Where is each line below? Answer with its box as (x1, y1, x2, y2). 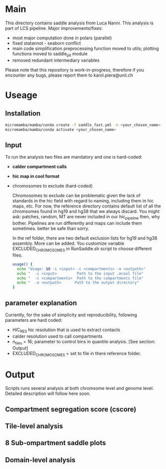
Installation (5, 109, 41, 118)
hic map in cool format (12, 173, 59, 180)
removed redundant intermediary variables (12, 57, 100, 63)
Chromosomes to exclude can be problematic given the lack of (12, 192, 141, 198)
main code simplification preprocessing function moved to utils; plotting (12, 45, 159, 51)
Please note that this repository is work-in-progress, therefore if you (5, 67, 145, 73)
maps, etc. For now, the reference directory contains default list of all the (12, 203, 161, 209)
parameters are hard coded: (5, 317, 62, 323)
